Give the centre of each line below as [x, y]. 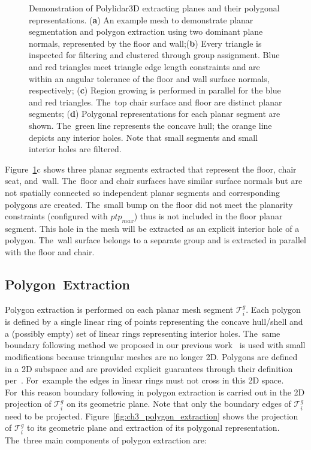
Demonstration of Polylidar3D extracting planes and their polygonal [154, 8]
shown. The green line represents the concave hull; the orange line [150, 125]
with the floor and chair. [50, 252]
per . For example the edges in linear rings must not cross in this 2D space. [144, 380]
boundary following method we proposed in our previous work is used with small [155, 345]
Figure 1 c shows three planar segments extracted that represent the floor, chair [151, 169]
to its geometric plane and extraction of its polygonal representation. [153, 428]
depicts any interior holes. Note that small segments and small [144, 137]
